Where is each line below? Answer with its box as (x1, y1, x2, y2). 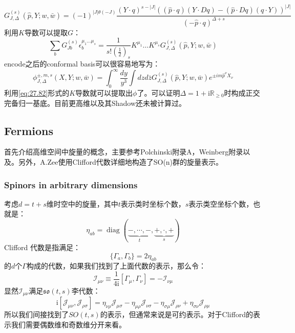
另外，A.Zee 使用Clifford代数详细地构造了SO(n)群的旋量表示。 (18, 156, 223, 167)
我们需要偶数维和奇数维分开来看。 (11, 319, 126, 330)
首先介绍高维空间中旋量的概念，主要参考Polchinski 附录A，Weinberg (4, 146, 229, 157)
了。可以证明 (137, 87, 180, 98)
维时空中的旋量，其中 (46, 198, 118, 209)
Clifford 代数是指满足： (4, 241, 80, 252)
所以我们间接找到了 (4, 309, 69, 320)
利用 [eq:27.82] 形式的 (4, 87, 70, 98)
